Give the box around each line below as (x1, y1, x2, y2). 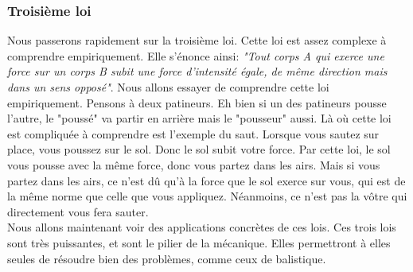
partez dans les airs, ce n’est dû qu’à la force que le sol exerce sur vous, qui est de (7, 172, 406, 188)
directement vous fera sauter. (7, 203, 149, 220)
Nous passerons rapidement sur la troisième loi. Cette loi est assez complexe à (7, 32, 387, 49)
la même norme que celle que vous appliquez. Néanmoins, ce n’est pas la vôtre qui (7, 188, 407, 204)
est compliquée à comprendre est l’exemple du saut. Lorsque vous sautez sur (7, 125, 380, 142)
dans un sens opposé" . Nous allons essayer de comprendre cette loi (7, 79, 329, 95)
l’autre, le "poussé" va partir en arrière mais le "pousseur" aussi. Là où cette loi (7, 110, 392, 126)
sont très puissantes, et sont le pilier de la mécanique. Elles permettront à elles (7, 234, 391, 251)
